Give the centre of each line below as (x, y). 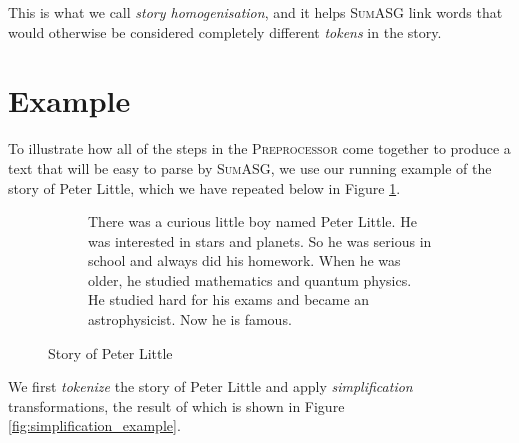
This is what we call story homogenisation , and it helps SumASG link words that (255, 12)
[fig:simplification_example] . (94, 425)
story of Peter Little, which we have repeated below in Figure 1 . (204, 187)
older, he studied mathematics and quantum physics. (250, 279)
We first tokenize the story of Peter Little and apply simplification (210, 386)
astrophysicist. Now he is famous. (190, 319)
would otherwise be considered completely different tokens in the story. (225, 31)
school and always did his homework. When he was (244, 260)
